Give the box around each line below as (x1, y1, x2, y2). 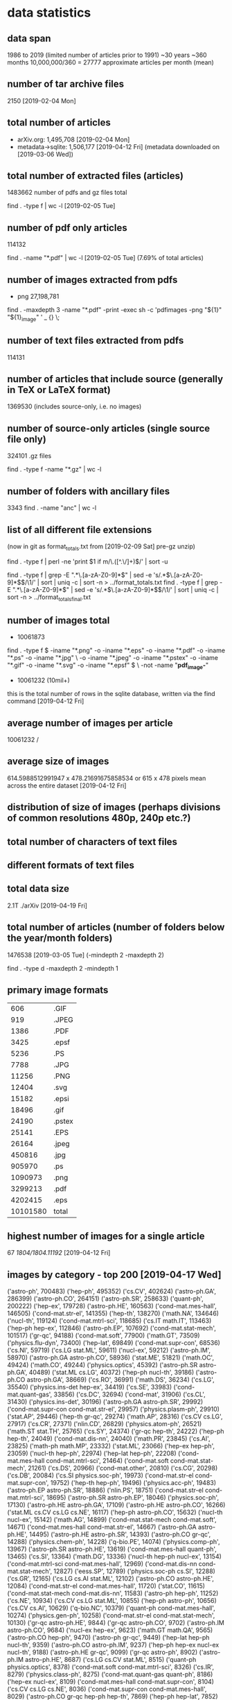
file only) (7, 433, 46, 445)
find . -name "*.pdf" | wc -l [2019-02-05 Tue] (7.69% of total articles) (7, 254, 204, 262)
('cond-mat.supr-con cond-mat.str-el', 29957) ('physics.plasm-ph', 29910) (7, 1405, 220, 1413)
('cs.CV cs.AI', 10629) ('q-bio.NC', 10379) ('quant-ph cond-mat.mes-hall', (7, 1604, 216, 1612)
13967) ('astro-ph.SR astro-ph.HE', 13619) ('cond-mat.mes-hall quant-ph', (7, 1545, 217, 1553)
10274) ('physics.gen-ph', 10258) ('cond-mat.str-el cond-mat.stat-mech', (7, 1611, 215, 1620)
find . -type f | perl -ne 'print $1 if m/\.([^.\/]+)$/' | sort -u (7, 557, 168, 566)
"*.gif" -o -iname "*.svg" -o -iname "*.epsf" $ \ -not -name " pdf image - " (7, 661, 209, 671)
